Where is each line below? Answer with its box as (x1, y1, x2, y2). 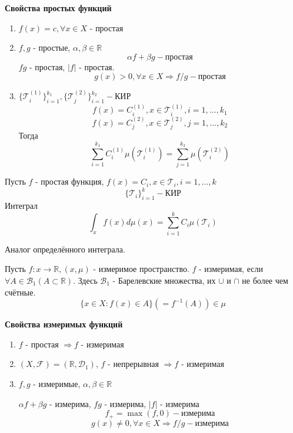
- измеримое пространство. (93, 263, 189, 275)
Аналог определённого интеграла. (5, 242, 125, 255)
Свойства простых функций (5, 2, 112, 14)
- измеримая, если (198, 263, 263, 275)
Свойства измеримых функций (5, 318, 123, 330)
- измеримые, (33, 377, 81, 389)
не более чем (242, 274, 288, 286)
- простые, (33, 41, 71, 54)
